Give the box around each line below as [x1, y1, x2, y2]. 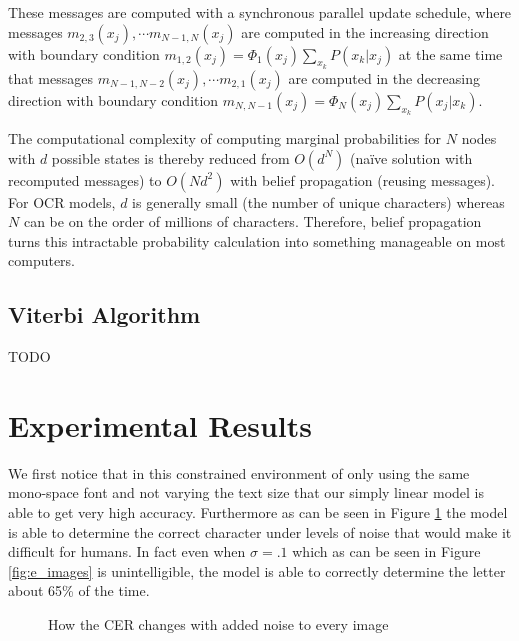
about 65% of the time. [8, 580, 150, 601]
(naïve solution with [349, 147, 473, 168]
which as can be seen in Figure [292, 541, 481, 562]
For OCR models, [8, 191, 116, 212]
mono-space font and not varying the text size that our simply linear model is [8, 482, 485, 503]
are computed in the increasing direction [241, 21, 489, 42]
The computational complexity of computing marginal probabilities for [8, 128, 442, 148]
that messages [8, 67, 93, 88]
